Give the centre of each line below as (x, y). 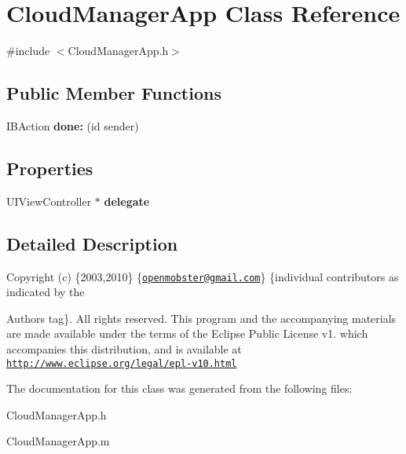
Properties (50, 168)
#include (28, 51)
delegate (127, 201)
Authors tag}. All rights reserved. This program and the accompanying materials (201, 318)
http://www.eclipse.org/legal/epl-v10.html (122, 363)
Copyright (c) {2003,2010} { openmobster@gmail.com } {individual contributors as (203, 276)
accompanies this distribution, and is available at (124, 348)
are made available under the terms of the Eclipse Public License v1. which (187, 333)
